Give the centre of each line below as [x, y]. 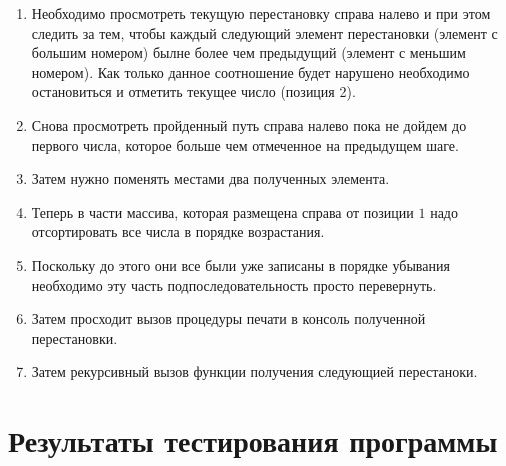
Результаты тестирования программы [253, 440]
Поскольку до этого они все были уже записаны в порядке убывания [240, 264]
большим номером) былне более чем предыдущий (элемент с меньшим [248, 52]
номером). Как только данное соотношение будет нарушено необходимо [250, 71]
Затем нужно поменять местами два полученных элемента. [210, 178]
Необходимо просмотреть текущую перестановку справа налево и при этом [261, 13]
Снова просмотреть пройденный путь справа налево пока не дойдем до [249, 124]
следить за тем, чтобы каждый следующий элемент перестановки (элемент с [264, 32]
